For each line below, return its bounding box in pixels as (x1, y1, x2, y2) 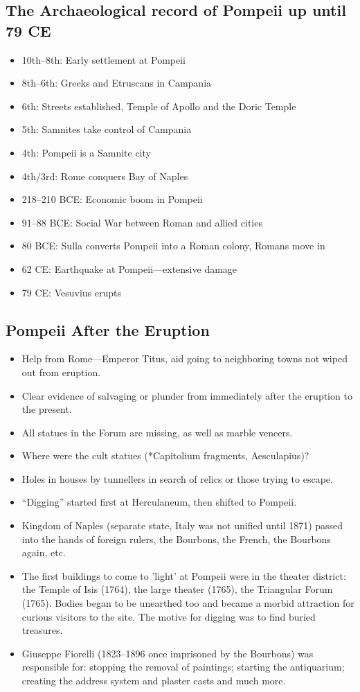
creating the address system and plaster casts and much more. (21, 673, 286, 688)
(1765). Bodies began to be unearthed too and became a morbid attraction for (21, 596, 354, 610)
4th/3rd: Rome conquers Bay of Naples (21, 168, 188, 183)
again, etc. (21, 545, 66, 560)
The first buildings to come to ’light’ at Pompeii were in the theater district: (21, 568, 346, 583)
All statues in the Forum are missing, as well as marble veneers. (21, 425, 293, 439)
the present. (21, 402, 72, 416)
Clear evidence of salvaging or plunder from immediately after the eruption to (21, 388, 352, 402)
